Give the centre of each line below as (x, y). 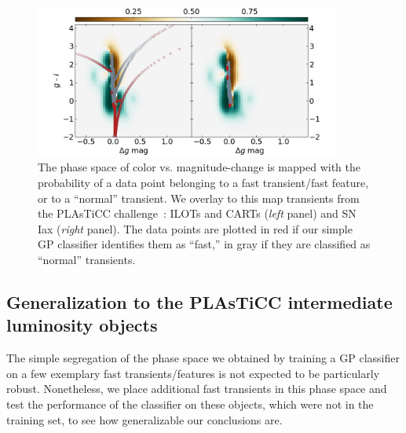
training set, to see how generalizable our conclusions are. (144, 419)
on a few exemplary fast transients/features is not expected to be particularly (193, 373)
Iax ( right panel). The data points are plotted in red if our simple (195, 228)
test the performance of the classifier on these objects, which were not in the (190, 404)
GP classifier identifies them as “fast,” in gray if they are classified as (204, 244)
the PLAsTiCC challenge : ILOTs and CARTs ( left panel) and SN (197, 213)
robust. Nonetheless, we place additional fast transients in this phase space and (197, 389)
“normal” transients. (87, 259)
